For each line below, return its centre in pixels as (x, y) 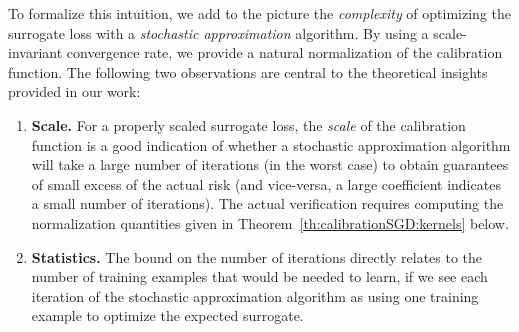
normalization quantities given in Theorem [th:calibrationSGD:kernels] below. (270, 222)
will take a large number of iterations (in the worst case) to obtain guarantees (270, 164)
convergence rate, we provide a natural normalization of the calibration (284, 52)
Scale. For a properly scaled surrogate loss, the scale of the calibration (248, 124)
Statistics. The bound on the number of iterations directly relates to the (257, 256)
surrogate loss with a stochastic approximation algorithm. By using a (218, 32)
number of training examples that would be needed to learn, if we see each (259, 276)
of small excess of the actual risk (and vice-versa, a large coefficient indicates (266, 183)
